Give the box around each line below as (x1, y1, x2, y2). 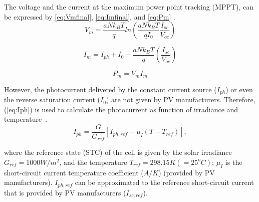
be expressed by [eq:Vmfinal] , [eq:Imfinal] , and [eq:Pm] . (4, 11, 175, 22)
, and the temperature (59, 156, 127, 167)
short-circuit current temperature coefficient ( (4, 167, 144, 177)
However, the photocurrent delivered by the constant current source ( (4, 84, 217, 94)
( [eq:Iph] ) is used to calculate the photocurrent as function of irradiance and (4, 104, 238, 114)
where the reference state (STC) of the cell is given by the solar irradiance (4, 147, 232, 157)
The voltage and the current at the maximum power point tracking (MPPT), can (4, 2, 253, 12)
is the (225, 156, 242, 167)
